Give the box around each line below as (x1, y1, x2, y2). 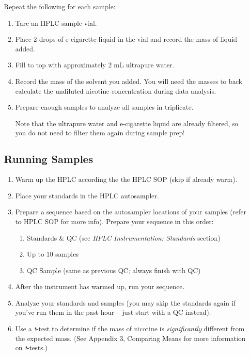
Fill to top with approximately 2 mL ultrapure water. (15, 60, 174, 70)
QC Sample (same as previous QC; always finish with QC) (27, 265, 201, 275)
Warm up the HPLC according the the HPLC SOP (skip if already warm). (15, 174, 237, 184)
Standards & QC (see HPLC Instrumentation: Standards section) (27, 232, 220, 243)
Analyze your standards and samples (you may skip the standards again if (15, 297, 235, 307)
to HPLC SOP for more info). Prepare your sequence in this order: (15, 216, 214, 226)
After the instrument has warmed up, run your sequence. (15, 281, 185, 291)
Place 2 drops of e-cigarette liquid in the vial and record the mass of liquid (15, 34, 237, 44)
